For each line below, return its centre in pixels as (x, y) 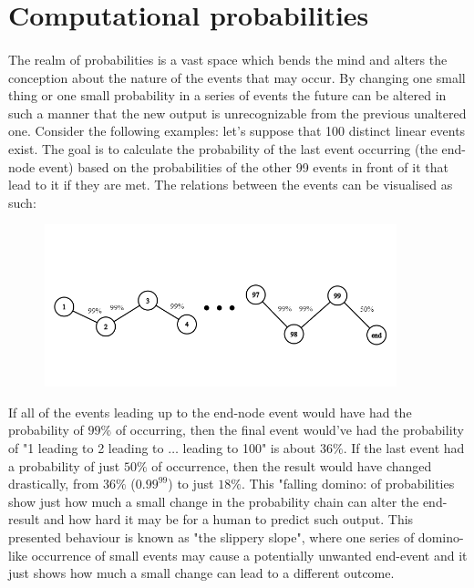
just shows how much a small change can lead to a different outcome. (201, 573)
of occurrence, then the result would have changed (292, 465)
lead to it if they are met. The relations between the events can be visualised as (231, 185)
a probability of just (64, 465)
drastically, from (54, 484)
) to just (191, 484)
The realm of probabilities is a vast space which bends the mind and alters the (228, 59)
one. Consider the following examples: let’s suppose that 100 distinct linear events (237, 131)
